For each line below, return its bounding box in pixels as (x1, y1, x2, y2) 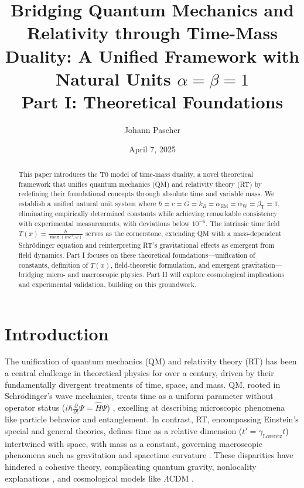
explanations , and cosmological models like (5, 472, 161, 484)
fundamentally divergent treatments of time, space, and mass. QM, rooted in (5, 378, 281, 390)
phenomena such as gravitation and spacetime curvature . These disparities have (5, 449, 293, 461)
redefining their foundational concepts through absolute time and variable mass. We (18, 189, 275, 199)
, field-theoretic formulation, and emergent (110, 260, 240, 269)
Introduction (5, 321, 109, 345)
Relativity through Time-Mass (27, 21, 278, 45)
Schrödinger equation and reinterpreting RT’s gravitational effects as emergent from (18, 240, 275, 250)
